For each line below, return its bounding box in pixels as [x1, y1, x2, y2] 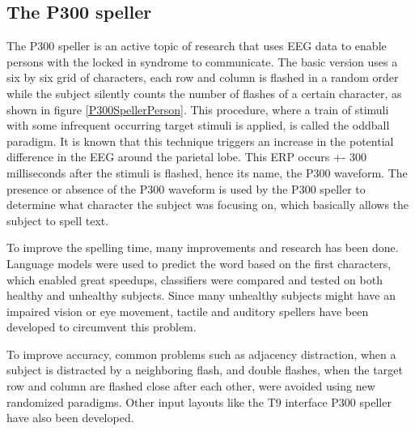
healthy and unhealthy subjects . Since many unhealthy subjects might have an [6, 287, 396, 304]
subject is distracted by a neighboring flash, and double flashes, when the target [6, 361, 403, 378]
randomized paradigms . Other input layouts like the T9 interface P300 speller [6, 393, 392, 410]
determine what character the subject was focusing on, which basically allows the [6, 196, 409, 213]
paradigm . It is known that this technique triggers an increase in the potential [6, 132, 394, 149]
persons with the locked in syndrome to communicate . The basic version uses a [6, 53, 398, 70]
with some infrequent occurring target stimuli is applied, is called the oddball [6, 117, 390, 134]
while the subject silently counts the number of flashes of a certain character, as [6, 84, 402, 101]
